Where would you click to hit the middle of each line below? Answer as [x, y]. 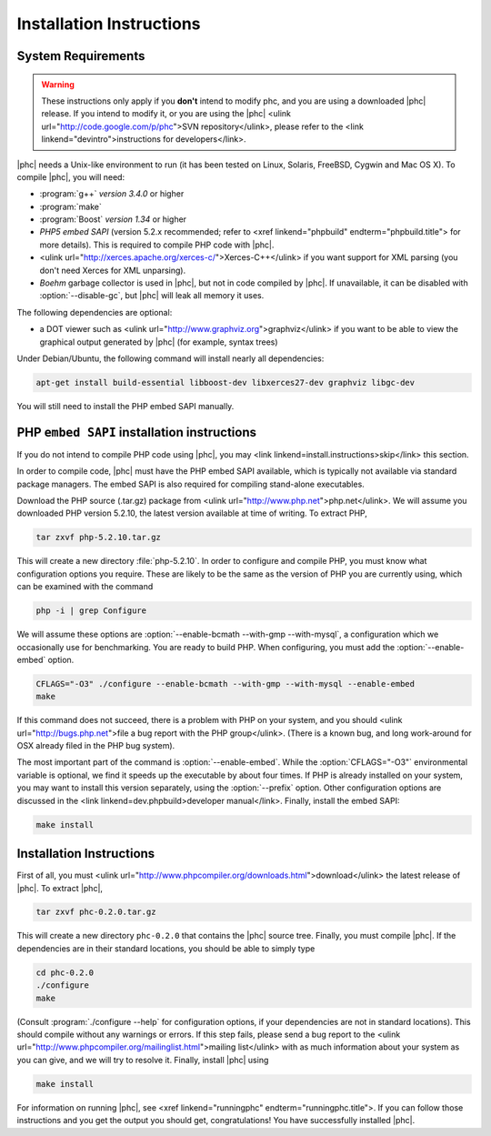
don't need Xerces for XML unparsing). [113, 270]
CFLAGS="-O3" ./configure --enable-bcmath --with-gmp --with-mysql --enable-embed [225, 684]
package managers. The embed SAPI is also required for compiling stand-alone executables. [191, 484]
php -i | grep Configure [91, 611]
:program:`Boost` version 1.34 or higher [113, 219]
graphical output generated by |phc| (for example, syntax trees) [159, 342]
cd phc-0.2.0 [65, 972]
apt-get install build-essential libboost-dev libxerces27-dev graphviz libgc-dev [225, 382]
